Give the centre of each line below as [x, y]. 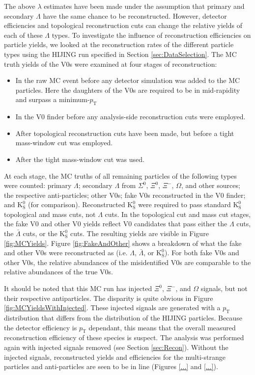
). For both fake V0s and [202, 253]
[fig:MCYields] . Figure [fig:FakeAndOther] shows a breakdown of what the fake [123, 243]
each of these [23, 35]
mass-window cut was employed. [64, 143]
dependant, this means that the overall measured [162, 327]
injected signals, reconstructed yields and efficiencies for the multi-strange [115, 357]
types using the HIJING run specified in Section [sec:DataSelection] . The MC [120, 54]
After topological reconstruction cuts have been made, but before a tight [125, 133]
